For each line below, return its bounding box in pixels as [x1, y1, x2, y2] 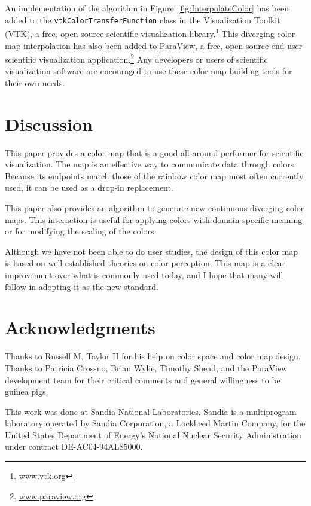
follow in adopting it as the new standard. [5, 280, 158, 292]
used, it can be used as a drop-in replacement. [5, 181, 173, 194]
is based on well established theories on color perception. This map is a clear [5, 257, 285, 269]
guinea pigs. [5, 385, 48, 398]
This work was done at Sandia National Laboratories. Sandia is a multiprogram [5, 405, 297, 417]
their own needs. [5, 76, 65, 89]
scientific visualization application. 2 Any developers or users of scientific [5, 51, 268, 65]
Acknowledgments [5, 315, 155, 340]
